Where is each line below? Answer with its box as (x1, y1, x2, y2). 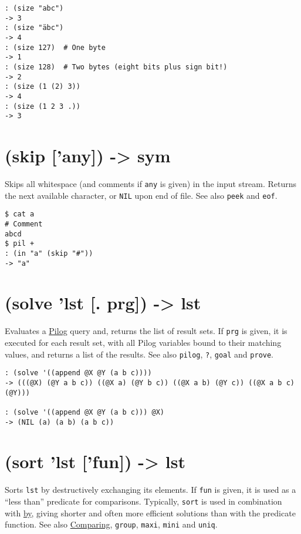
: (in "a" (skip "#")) (5, 249, 93, 258)
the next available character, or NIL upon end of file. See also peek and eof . (5, 189, 278, 201)
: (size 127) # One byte (5, 43, 106, 52)
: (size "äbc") (5, 24, 64, 32)
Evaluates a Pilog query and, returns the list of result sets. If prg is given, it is (5, 325, 288, 337)
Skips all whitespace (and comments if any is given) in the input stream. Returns (5, 178, 297, 189)
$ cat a (5, 210, 35, 219)
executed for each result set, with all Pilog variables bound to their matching (5, 336, 282, 349)
